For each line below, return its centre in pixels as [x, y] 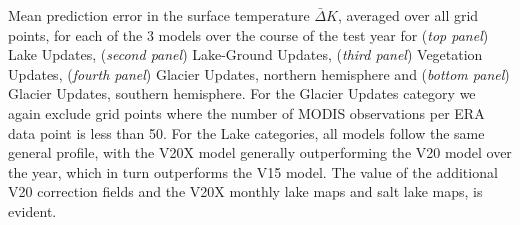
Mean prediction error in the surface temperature [159, 15]
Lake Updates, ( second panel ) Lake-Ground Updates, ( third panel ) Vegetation [245, 54]
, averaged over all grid [408, 15]
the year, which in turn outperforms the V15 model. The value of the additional [253, 171]
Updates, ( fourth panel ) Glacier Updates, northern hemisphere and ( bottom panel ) [259, 73]
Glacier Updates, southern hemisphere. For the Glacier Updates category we [242, 93]
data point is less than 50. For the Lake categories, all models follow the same [246, 132]
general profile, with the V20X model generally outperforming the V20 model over [260, 152]
